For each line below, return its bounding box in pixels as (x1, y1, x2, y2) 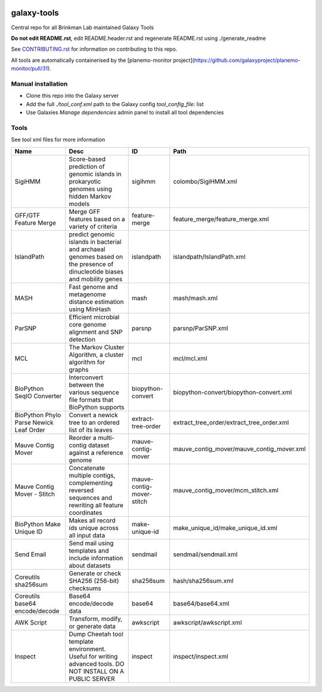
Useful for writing (69, 652, 118, 660)
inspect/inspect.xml (173, 652, 229, 660)
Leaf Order (14, 426, 45, 434)
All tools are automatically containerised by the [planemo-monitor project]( (11, 57, 195, 64)
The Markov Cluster (69, 343, 125, 351)
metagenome (69, 290, 107, 298)
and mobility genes (69, 275, 123, 283)
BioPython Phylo (14, 411, 61, 419)
